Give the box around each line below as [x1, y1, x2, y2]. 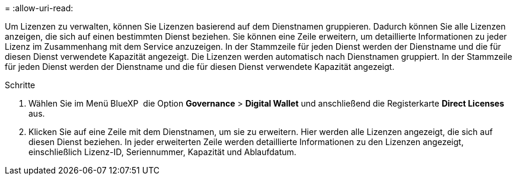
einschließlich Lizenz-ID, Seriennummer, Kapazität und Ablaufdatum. [28, 147, 296, 157]
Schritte [5, 80, 36, 90]
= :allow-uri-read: [5, 3, 74, 13]
